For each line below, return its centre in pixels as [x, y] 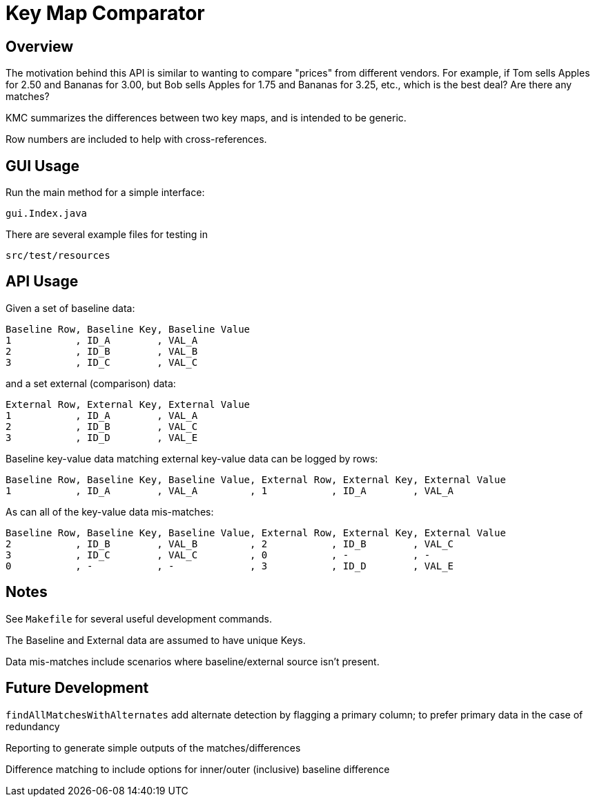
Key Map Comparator [105, 13]
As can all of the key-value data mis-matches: [110, 511]
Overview [40, 46]
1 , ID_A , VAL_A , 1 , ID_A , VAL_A [230, 490]
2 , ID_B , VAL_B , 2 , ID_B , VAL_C [230, 544]
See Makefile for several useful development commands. [139, 618]
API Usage [42, 282]
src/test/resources [58, 256]
